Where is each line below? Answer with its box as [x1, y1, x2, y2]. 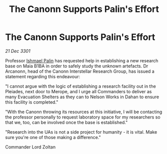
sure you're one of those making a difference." [5, 134, 101, 140]
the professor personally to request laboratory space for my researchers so [5, 114, 161, 120]
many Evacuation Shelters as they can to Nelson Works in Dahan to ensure [5, 94, 159, 100]
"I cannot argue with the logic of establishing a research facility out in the [5, 83, 156, 89]
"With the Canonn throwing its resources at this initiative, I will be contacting [5, 109, 162, 115]
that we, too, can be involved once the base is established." [5, 119, 128, 125]
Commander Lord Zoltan [5, 144, 56, 150]
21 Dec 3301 [5, 48, 31, 54]
